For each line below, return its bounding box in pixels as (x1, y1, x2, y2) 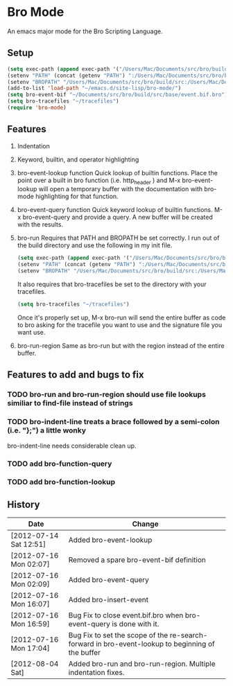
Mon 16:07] (10, 599, 50, 609)
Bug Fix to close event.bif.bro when (68, 610, 184, 620)
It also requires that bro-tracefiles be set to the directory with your (17, 280, 207, 288)
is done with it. (112, 619, 159, 629)
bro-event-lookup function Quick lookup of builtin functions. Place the (17, 168, 218, 177)
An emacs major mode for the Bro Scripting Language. (7, 27, 163, 35)
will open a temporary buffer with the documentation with (38, 185, 203, 193)
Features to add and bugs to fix (7, 369, 144, 381)
